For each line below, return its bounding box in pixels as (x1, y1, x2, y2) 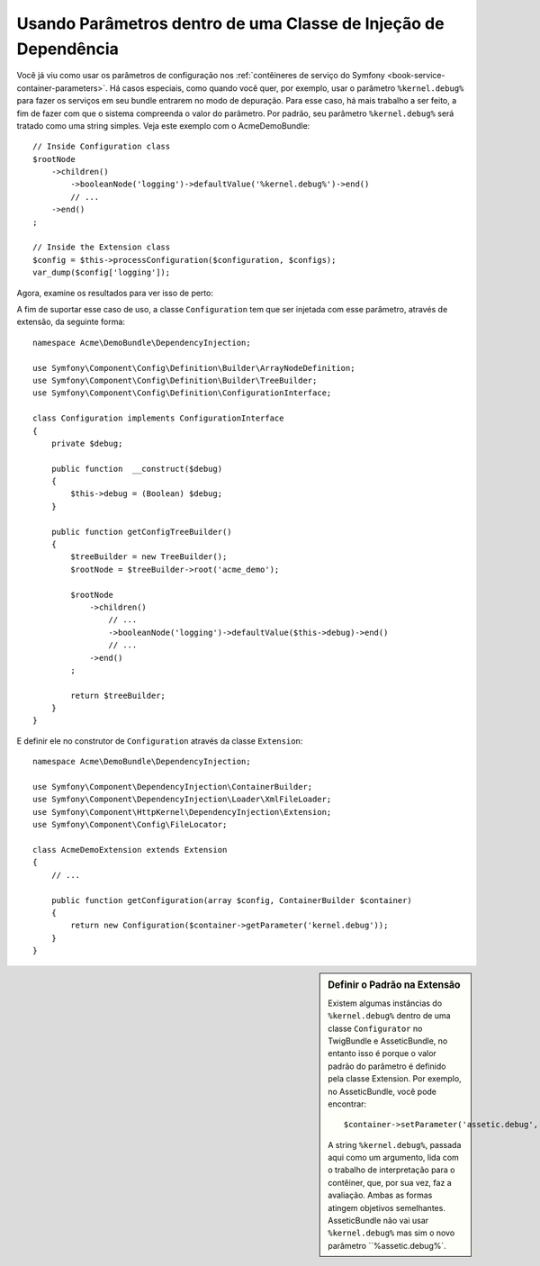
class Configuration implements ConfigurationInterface (32, 413, 284, 423)
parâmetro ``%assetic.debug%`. (328, 1240, 447, 1251)
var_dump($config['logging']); (32, 267, 171, 278)
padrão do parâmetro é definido (328, 1061, 446, 1072)
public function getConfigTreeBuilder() (50, 527, 233, 537)
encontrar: (328, 1099, 367, 1109)
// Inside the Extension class (32, 242, 171, 252)
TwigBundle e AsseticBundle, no (328, 1035, 448, 1046)
